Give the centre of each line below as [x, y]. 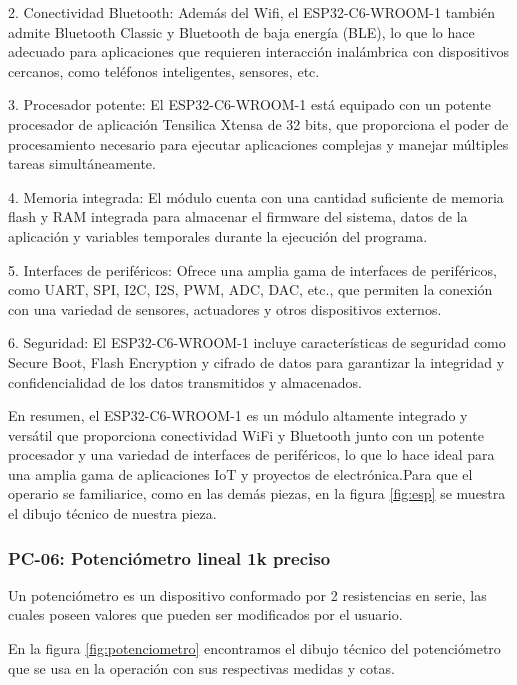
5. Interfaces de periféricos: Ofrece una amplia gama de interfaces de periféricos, [252, 269]
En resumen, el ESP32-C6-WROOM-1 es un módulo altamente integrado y [238, 415]
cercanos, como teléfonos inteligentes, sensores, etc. [164, 70]
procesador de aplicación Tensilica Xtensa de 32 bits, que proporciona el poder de [258, 123]
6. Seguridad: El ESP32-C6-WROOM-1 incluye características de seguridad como [257, 342]
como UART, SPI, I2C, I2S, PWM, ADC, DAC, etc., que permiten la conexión [250, 289]
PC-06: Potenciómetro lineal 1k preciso [169, 557]
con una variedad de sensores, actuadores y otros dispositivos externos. [225, 308]
